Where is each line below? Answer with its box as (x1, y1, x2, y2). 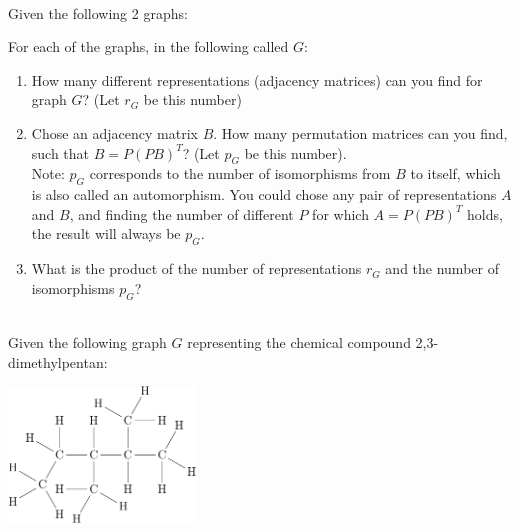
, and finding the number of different (69, 203, 294, 224)
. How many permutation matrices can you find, (213, 122, 508, 143)
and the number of (385, 258, 499, 279)
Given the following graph (8, 332, 167, 353)
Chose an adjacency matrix (31, 122, 198, 143)
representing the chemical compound (187, 332, 411, 353)
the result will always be (31, 223, 181, 244)
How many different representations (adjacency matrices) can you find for (31, 69, 483, 90)
